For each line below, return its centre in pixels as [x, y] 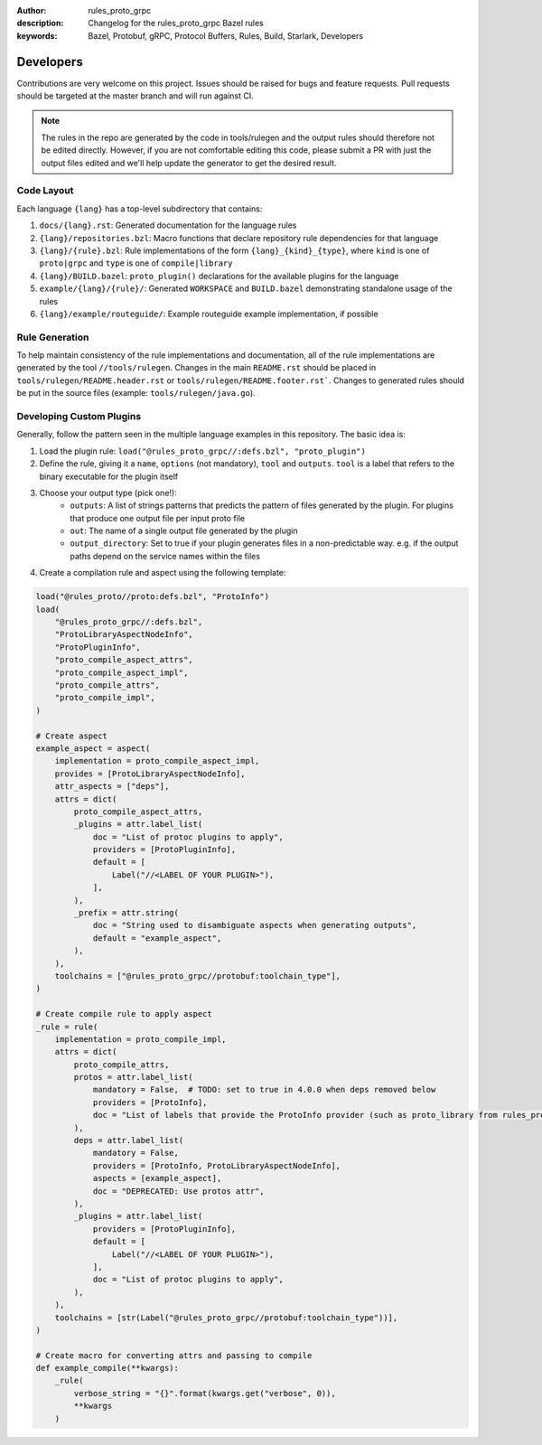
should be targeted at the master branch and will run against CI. [135, 96]
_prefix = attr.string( [126, 913]
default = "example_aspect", [157, 938]
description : [40, 23]
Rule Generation [53, 337]
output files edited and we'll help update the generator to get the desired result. [189, 163]
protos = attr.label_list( [133, 1077]
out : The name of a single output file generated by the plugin [184, 531]
